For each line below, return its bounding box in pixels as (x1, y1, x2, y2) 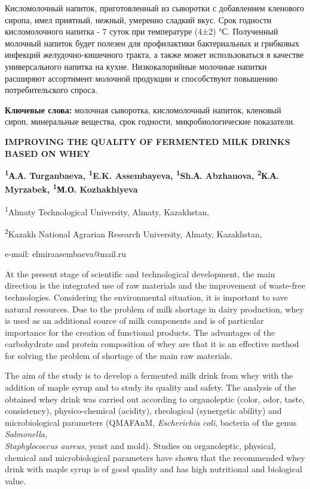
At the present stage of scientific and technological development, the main (5, 267, 275, 280)
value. (5, 474, 26, 487)
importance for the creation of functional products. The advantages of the (5, 326, 275, 338)
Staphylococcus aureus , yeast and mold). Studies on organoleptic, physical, (5, 440, 276, 452)
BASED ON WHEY (5, 147, 90, 159)
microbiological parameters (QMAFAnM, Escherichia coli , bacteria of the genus (5, 416, 297, 428)
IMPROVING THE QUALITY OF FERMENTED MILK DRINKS (5, 135, 290, 147)
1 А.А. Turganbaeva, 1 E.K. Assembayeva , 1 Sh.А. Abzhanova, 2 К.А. (5, 168, 279, 181)
